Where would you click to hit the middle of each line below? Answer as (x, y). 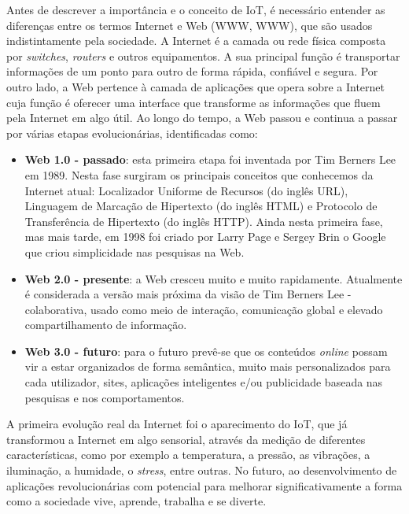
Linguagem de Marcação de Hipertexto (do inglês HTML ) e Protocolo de (201, 206)
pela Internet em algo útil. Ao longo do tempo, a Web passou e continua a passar (202, 118)
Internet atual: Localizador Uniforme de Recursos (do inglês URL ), (186, 190)
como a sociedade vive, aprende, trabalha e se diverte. (136, 501)
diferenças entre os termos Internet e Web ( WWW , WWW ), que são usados (190, 25)
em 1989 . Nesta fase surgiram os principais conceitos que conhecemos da (199, 174)
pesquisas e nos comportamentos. (105, 397)
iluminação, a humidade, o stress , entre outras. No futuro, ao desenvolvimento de (202, 470)
